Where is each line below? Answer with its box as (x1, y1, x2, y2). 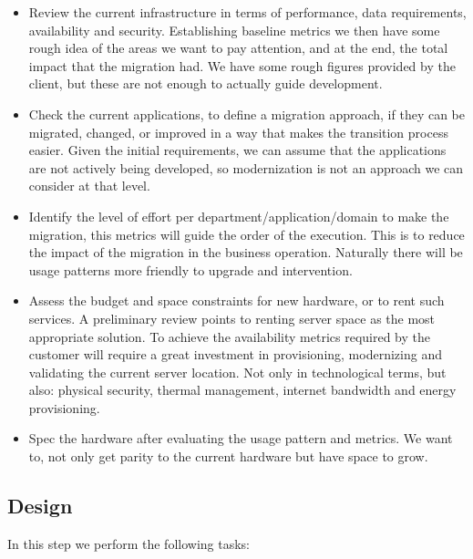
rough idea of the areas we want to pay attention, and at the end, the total (28, 38, 448, 57)
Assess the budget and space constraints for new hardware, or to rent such (28, 291, 445, 310)
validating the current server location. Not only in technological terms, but (28, 362, 447, 381)
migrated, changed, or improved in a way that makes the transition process (28, 122, 448, 141)
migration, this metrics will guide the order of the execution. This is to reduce (28, 224, 465, 243)
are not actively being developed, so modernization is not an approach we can (28, 158, 464, 177)
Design (7, 492, 73, 520)
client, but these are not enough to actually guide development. (28, 74, 383, 93)
